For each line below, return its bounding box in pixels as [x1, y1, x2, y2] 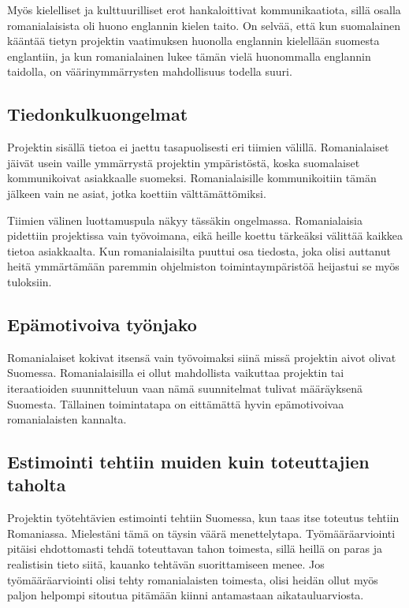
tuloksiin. [7, 273, 52, 289]
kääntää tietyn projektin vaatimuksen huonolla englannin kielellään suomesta [7, 32, 380, 49]
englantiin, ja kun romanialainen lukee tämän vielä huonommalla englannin [7, 47, 371, 64]
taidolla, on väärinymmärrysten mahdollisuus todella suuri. [7, 63, 292, 80]
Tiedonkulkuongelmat [7, 102, 188, 126]
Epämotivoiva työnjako [7, 311, 197, 336]
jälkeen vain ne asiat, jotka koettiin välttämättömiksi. [7, 185, 266, 201]
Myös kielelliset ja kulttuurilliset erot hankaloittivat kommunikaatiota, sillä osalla [7, 2, 401, 17]
